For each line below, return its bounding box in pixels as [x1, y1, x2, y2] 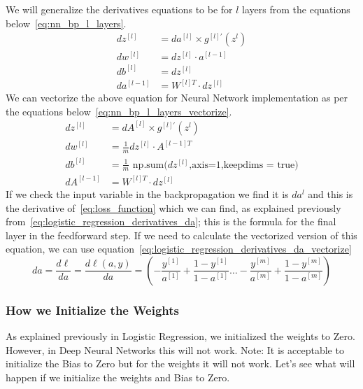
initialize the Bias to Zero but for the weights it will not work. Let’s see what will [6, 356, 355, 371]
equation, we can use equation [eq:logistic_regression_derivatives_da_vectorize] [6, 241, 352, 256]
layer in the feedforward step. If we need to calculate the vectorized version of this [6, 227, 357, 242]
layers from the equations [242, 2, 350, 16]
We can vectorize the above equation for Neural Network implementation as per [6, 90, 348, 105]
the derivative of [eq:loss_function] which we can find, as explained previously [6, 200, 341, 215]
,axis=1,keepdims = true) [189, 160, 299, 170]
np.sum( [132, 160, 168, 170]
